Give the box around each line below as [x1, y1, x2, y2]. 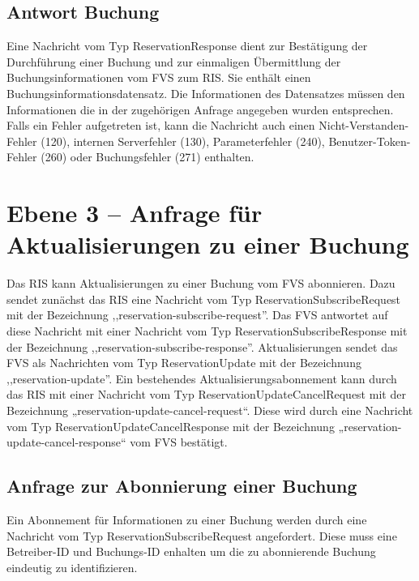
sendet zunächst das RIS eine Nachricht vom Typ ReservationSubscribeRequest [6, 290, 401, 307]
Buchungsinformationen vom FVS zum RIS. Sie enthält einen [6, 69, 311, 86]
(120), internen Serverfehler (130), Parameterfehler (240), [41, 132, 325, 149]
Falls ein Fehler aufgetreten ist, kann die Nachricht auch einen [6, 117, 315, 134]
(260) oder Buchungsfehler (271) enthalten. [41, 148, 254, 165]
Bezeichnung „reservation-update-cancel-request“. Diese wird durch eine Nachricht [6, 402, 413, 419]
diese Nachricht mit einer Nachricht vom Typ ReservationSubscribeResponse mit [6, 323, 408, 340]
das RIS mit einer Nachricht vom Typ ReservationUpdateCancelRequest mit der [6, 386, 406, 403]
